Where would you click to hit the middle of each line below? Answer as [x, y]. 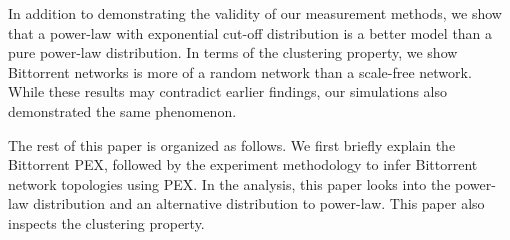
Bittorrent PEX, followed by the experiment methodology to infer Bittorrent [243, 164]
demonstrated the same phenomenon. [122, 110]
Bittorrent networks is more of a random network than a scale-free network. [240, 71]
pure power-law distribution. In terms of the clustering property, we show [233, 52]
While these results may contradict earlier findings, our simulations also [228, 91]
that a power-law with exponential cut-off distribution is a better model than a [250, 32]
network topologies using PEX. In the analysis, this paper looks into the [229, 183]
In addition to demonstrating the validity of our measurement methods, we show [255, 13]
